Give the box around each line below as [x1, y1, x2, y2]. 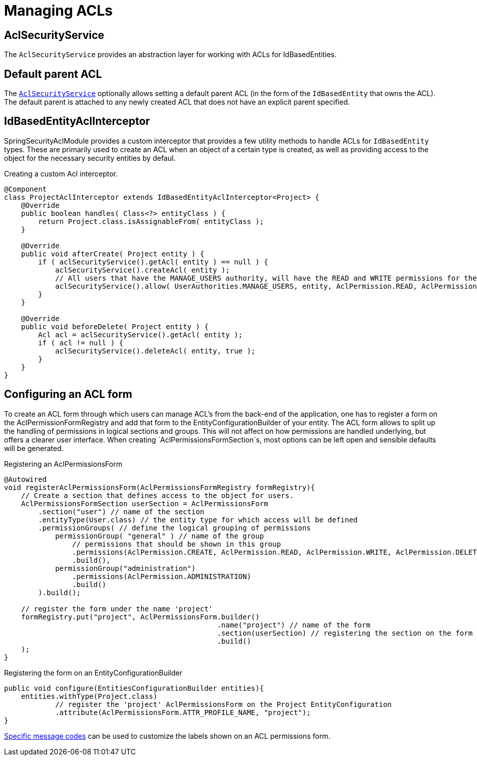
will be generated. [4, 443, 64, 453]
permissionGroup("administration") [55, 564, 196, 572]
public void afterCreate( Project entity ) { [21, 249, 205, 258]
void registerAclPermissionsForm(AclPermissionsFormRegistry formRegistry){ [4, 483, 315, 491]
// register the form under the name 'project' [21, 604, 213, 613]
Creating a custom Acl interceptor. [4, 169, 118, 178]
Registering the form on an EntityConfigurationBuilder [4, 668, 182, 677]
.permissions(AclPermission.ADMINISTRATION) [72, 572, 251, 580]
